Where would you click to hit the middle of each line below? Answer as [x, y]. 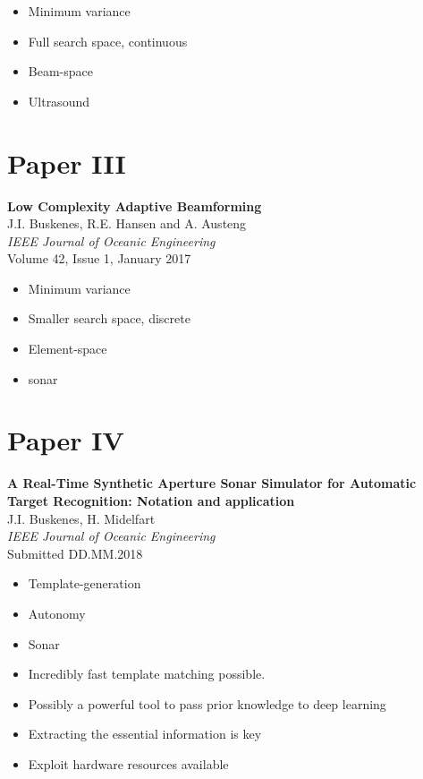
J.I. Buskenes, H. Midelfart [81, 518]
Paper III [67, 163]
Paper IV [66, 440]
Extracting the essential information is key [145, 734]
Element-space [68, 349]
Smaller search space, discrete [109, 318]
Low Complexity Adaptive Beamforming [135, 205]
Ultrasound [59, 101]
